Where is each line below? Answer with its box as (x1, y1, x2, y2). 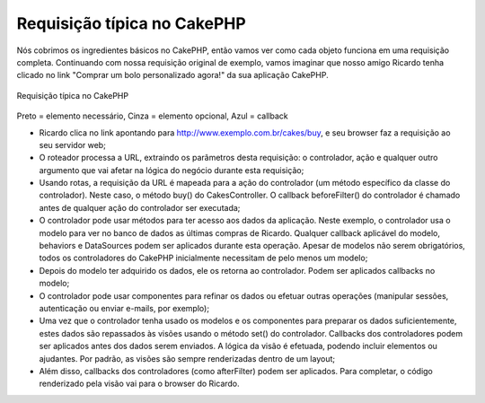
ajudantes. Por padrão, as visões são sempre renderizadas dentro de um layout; (39, 353, 336, 364)
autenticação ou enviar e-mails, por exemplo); (39, 302, 210, 313)
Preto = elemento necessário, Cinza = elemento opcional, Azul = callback (16, 110, 288, 121)
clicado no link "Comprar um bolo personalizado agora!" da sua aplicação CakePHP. (16, 70, 329, 81)
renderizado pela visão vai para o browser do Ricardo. (39, 378, 240, 390)
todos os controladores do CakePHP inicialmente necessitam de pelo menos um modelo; (39, 252, 368, 264)
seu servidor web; (39, 139, 107, 150)
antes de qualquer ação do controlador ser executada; (39, 202, 241, 213)
